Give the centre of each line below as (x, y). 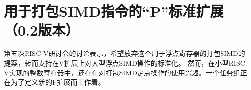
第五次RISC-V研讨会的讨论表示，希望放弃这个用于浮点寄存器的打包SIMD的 (125, 53)
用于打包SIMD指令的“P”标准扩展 (114, 11)
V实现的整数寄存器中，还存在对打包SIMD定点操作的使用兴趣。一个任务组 (122, 72)
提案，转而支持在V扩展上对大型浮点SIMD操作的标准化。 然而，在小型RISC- (126, 63)
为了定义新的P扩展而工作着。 (58, 82)
